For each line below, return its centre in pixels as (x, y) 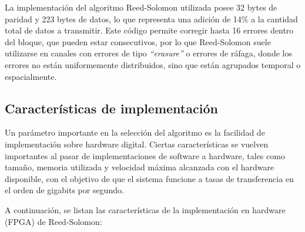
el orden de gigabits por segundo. (64, 190)
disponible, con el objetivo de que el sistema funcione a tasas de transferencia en (150, 178)
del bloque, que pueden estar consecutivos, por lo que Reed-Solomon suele (138, 41)
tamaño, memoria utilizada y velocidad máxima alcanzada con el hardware (140, 167)
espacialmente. (31, 76)
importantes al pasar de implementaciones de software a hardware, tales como (145, 155)
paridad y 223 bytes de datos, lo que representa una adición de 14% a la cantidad (151, 19)
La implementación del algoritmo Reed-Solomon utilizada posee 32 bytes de (141, 7)
